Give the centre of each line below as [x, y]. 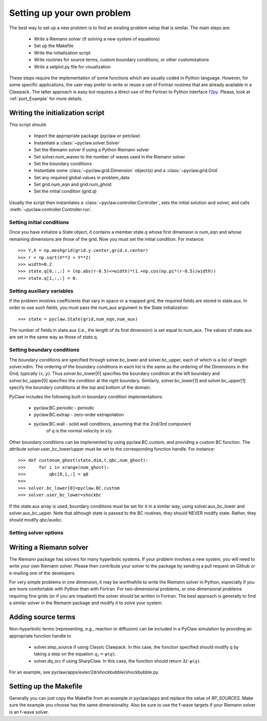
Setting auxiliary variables [41, 291]
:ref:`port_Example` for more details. [46, 99]
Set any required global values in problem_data [82, 177]
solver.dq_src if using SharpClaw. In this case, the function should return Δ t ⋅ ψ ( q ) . [117, 661]
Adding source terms [42, 617]
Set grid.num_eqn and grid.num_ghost [73, 184]
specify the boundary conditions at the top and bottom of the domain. [80, 387]
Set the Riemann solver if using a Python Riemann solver [91, 150]
